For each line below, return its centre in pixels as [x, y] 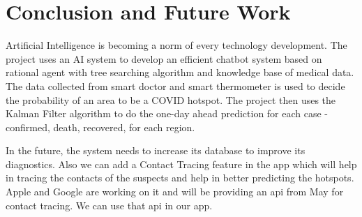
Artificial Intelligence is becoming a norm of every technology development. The [176, 45]
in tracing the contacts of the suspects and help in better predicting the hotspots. [180, 178]
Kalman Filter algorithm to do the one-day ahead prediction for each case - [167, 113]
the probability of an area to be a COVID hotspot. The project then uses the [171, 99]
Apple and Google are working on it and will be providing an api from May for [175, 192]
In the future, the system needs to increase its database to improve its [156, 150]
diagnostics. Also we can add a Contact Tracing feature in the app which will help [181, 164]
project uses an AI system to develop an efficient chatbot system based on [164, 58]
